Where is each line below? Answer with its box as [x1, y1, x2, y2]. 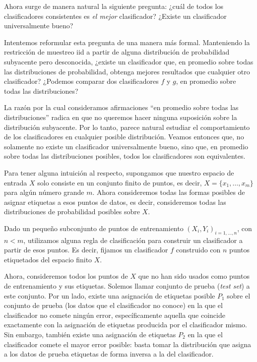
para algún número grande [4, 187, 84, 197]
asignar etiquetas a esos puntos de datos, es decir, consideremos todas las [4, 196, 226, 207]
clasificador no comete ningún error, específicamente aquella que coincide [4, 309, 225, 320]
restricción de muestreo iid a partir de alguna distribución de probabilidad [4, 47, 230, 57]
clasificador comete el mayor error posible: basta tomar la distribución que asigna [4, 339, 252, 349]
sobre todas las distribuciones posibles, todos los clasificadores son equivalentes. [4, 151, 246, 161]
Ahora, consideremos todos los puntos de [4, 271, 128, 281]
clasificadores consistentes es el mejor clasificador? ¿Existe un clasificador [4, 10, 227, 21]
